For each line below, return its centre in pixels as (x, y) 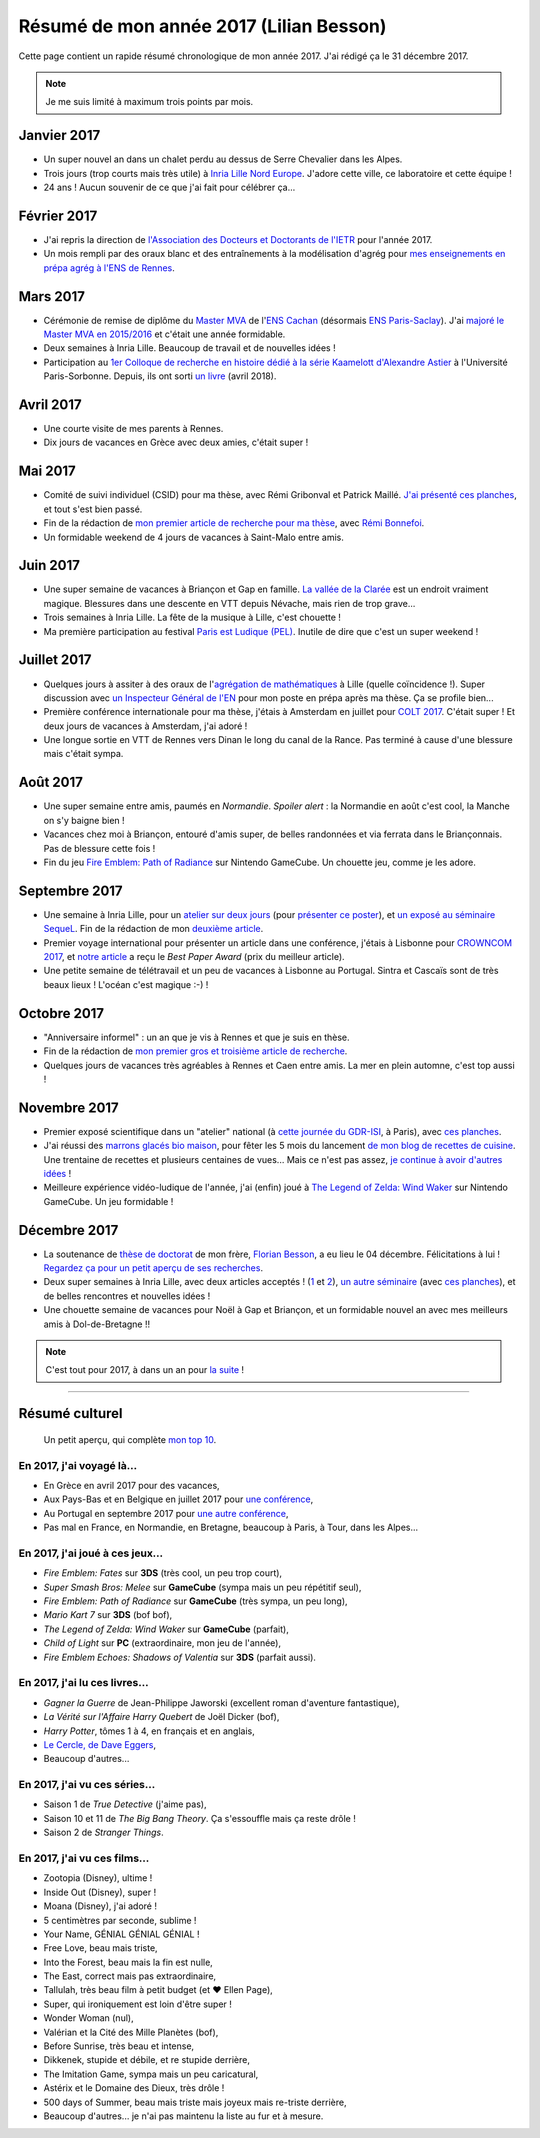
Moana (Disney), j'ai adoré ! (100, 1906)
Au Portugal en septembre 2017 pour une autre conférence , (166, 1513)
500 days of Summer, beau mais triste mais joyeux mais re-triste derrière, (195, 2102)
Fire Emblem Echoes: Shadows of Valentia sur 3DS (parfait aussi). (180, 1657)
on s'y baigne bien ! (84, 820)
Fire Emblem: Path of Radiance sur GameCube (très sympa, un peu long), (196, 1601)
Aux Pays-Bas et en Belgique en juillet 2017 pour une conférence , (178, 1499)
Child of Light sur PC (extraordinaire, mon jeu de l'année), (162, 1643)
